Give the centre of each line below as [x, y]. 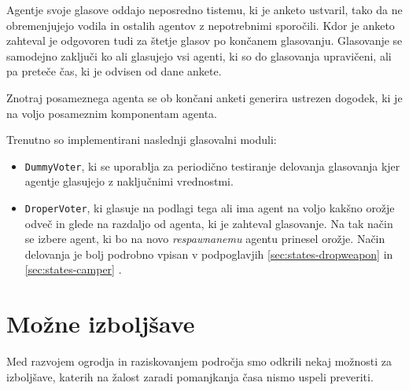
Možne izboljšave [101, 324]
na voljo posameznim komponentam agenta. [112, 113]
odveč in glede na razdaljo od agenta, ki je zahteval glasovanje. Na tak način [209, 223]
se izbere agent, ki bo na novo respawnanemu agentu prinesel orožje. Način [205, 239]
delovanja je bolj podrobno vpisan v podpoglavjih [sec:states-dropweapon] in [209, 254]
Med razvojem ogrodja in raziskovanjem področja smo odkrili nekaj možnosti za [199, 361]
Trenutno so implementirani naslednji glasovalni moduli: [142, 140]
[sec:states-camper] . [73, 269]
